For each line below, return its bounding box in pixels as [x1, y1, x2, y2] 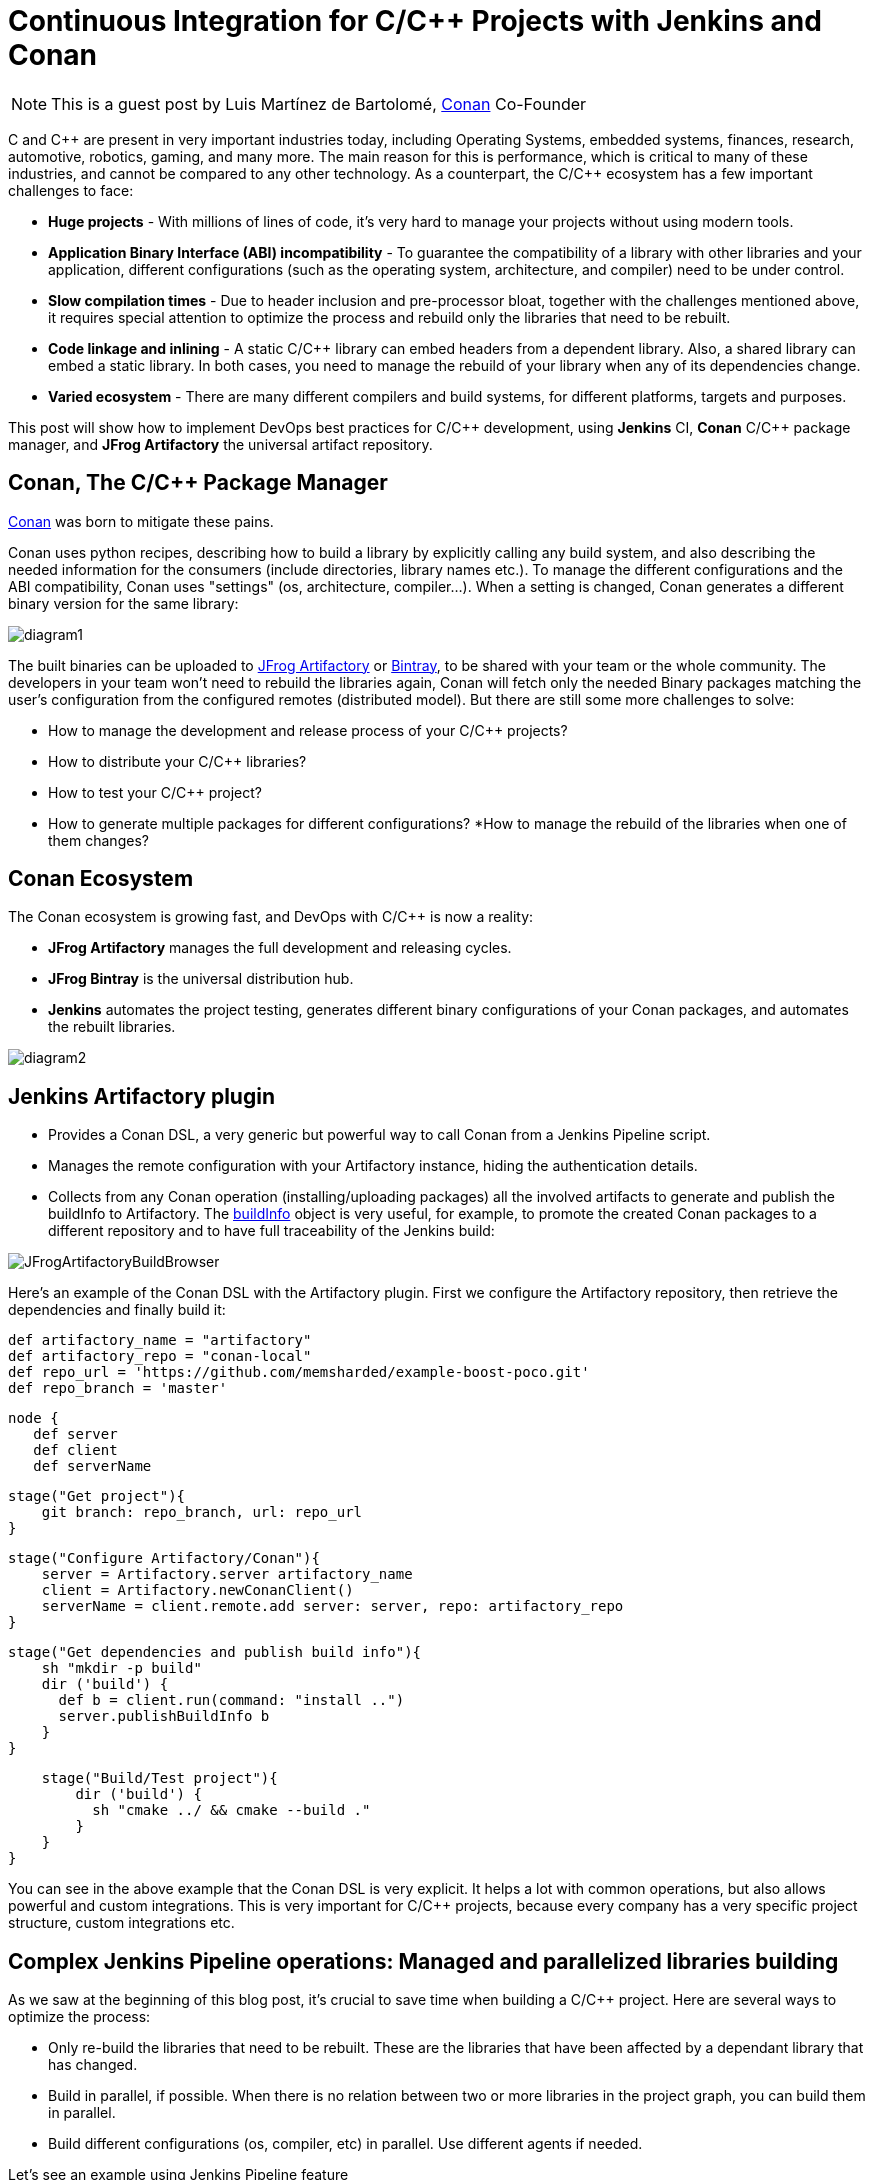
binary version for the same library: [8, 594, 239, 612]
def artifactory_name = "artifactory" [8, 1332, 312, 1349]
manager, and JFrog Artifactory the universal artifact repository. [8, 435, 433, 453]
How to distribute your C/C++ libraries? [48, 752, 307, 770]
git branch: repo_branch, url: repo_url [41, 1504, 363, 1521]
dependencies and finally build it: [8, 1301, 226, 1319]
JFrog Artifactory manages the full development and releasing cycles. [48, 939, 512, 957]
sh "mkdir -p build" [41, 1660, 202, 1677]
